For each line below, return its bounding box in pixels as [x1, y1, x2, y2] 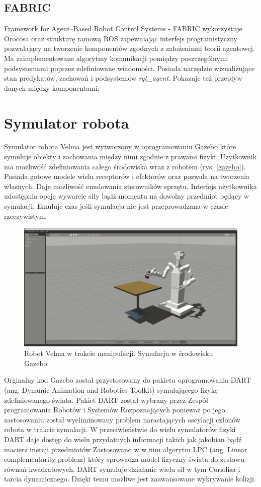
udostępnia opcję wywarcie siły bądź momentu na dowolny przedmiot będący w [4, 191, 249, 201]
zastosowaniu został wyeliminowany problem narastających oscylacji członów [4, 414, 240, 424]
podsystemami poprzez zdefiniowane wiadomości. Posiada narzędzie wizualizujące [4, 63, 255, 73]
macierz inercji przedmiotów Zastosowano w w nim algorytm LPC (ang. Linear [4, 444, 247, 454]
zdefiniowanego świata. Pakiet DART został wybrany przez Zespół [4, 394, 209, 405]
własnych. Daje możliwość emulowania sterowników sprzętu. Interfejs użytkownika [4, 180, 257, 191]
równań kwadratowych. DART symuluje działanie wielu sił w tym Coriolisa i [4, 463, 240, 474]
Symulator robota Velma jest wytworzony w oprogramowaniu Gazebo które [4, 141, 236, 152]
